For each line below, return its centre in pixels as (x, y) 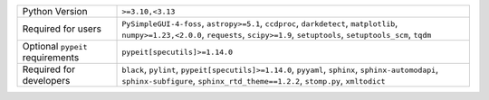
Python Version (55, 11)
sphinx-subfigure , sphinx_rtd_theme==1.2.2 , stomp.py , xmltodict (254, 81)
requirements (51, 57)
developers (46, 81)
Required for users (62, 29)
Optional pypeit (55, 46)
